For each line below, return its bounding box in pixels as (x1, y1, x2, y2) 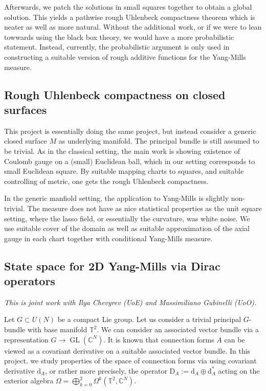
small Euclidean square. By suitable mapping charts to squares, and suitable (4, 166, 244, 176)
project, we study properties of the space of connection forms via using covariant (4, 355, 257, 366)
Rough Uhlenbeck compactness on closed (4, 86, 226, 102)
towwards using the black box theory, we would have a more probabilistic (4, 31, 234, 42)
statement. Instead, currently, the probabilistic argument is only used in (4, 41, 230, 52)
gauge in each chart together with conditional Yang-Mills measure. (4, 233, 213, 243)
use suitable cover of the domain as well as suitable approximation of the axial (4, 223, 250, 234)
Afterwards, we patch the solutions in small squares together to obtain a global (4, 2, 252, 12)
